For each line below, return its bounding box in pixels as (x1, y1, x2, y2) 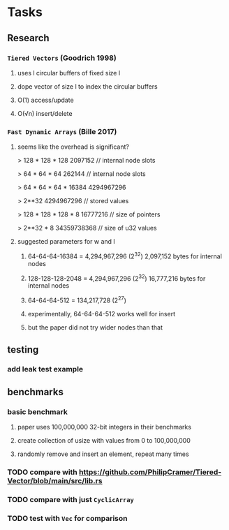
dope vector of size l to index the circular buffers (17, 82, 158, 91)
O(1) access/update (17, 96, 75, 104)
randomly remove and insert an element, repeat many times (17, 450, 190, 458)
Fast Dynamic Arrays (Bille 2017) (7, 126, 117, 136)
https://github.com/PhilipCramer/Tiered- (79, 467, 222, 477)
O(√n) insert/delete (17, 109, 73, 117)
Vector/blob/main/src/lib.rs (7, 476, 103, 486)
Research (7, 32, 50, 44)
